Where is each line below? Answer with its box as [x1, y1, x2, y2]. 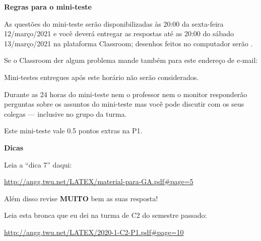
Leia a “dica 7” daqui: [4, 159, 72, 170]
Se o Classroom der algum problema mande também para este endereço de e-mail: [4, 55, 258, 65]
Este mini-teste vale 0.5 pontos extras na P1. [4, 125, 143, 136]
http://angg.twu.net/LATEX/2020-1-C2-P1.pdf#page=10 [4, 226, 184, 237]
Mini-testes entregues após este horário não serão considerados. [4, 71, 199, 82]
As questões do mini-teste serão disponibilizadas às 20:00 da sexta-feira [4, 18, 224, 29]
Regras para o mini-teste [4, 2, 92, 12]
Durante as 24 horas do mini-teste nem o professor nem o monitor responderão [4, 89, 247, 99]
